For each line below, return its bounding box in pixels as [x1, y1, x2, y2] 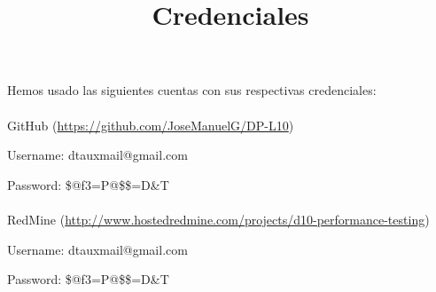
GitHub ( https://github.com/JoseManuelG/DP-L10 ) [7, 115, 294, 134]
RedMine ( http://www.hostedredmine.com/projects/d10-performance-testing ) [7, 209, 430, 228]
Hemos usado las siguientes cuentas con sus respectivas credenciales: [7, 81, 377, 99]
